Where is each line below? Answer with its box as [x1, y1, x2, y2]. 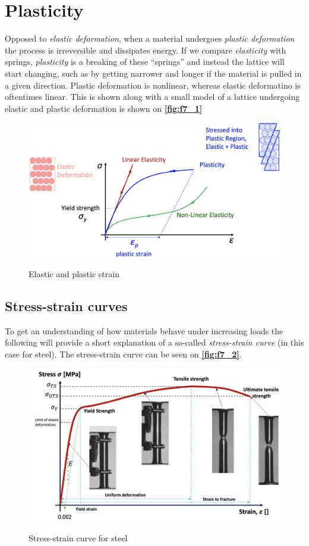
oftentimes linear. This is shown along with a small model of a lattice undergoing [5, 90, 300, 103]
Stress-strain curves [5, 296, 128, 315]
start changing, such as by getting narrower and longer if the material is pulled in [5, 67, 302, 79]
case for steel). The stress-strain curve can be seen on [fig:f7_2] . [5, 347, 242, 360]
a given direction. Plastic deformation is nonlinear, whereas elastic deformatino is [5, 79, 301, 91]
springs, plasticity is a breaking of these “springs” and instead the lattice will [5, 55, 285, 68]
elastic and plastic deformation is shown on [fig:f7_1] [5, 102, 203, 114]
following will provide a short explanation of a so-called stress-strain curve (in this [5, 336, 304, 349]
